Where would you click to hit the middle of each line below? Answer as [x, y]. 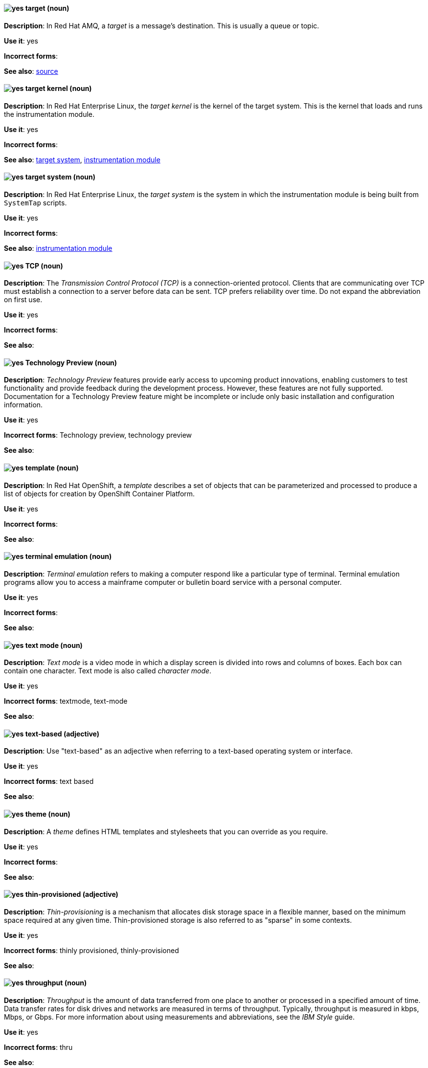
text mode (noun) [54, 645]
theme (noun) [48, 814]
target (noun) [47, 8]
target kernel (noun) [58, 89]
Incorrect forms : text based [49, 781]
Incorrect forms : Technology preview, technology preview [98, 435]
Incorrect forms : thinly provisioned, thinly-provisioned [91, 950]
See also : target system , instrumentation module [82, 159]
